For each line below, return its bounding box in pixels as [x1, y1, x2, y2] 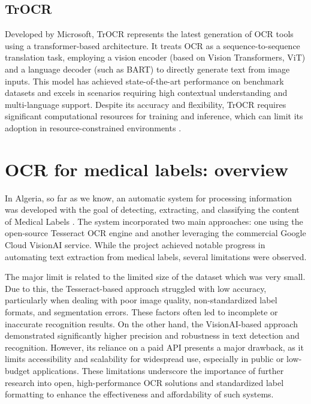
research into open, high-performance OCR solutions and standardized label [5, 376, 284, 388]
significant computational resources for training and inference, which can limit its [5, 110, 303, 122]
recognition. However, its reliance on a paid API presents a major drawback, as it [5, 340, 304, 353]
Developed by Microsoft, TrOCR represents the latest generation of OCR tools [5, 28, 294, 40]
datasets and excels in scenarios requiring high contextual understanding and [5, 86, 288, 99]
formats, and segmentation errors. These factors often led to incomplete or [5, 306, 278, 318]
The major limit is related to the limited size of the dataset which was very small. [5, 270, 306, 283]
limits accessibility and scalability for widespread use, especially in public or [5, 352, 284, 365]
